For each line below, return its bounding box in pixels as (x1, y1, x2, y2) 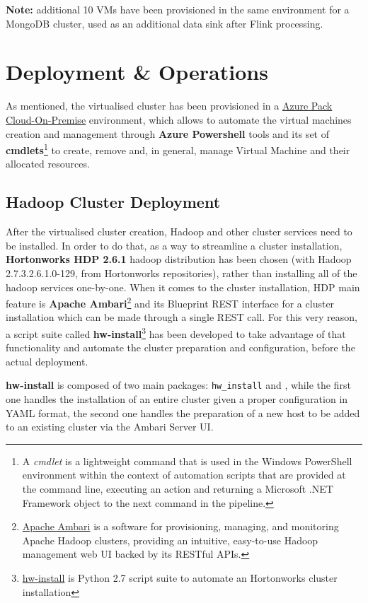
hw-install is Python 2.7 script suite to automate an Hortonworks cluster (22, 570, 338, 585)
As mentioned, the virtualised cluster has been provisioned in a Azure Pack (6, 98, 333, 113)
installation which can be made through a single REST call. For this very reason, (6, 310, 357, 324)
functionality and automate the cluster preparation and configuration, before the (6, 340, 355, 355)
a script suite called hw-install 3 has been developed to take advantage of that (6, 324, 346, 341)
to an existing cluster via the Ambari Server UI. (6, 419, 214, 434)
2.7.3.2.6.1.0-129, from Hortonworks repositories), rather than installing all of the (6, 265, 357, 280)
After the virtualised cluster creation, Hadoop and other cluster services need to (6, 224, 352, 239)
